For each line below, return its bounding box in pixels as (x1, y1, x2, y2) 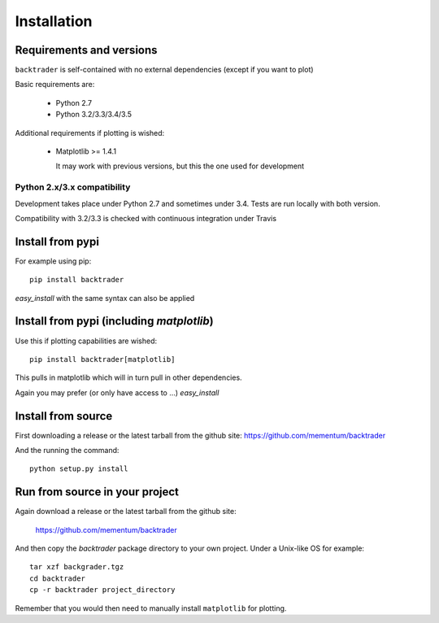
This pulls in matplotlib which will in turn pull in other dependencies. (15, 372, 243, 382)
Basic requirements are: (15, 80, 95, 89)
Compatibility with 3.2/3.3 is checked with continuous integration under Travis (15, 213, 276, 223)
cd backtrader (29, 573, 85, 583)
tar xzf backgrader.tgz (29, 562, 124, 572)
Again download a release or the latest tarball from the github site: (15, 507, 237, 516)
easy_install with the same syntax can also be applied (15, 293, 195, 303)
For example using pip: (15, 256, 92, 266)
